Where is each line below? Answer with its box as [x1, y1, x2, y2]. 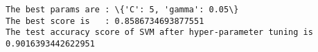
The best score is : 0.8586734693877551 [6, 16, 204, 26]
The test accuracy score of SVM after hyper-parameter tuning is [6, 27, 313, 38]
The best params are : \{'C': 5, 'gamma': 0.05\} [6, 5, 239, 14]
